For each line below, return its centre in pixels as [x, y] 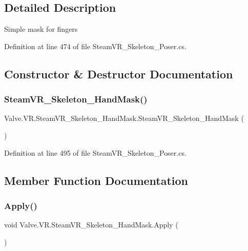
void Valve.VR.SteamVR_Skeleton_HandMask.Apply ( [91, 225]
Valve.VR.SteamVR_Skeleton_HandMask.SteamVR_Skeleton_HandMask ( [124, 118]
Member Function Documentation [96, 180]
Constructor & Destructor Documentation [119, 74]
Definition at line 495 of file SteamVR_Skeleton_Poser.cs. [95, 152]
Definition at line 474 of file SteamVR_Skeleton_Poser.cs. [95, 46]
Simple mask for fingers [41, 29]
